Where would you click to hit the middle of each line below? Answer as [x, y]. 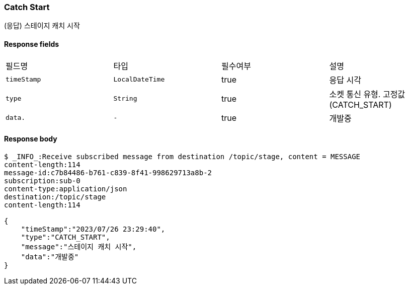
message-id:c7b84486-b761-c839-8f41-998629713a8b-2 [108, 172]
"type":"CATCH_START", [65, 237]
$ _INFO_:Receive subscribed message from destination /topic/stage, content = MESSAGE [182, 156]
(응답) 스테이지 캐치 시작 [42, 26]
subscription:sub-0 [42, 180]
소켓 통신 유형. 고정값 [367, 94]
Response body [31, 139]
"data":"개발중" [50, 257]
